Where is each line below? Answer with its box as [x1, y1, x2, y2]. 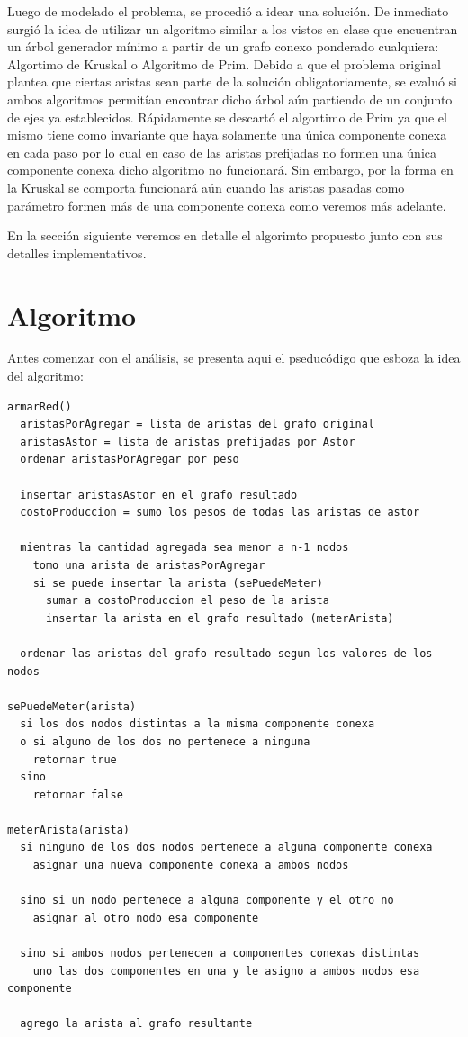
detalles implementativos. [7, 243, 147, 262]
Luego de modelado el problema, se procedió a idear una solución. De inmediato [7, 2, 449, 20]
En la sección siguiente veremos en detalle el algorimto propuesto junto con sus [7, 226, 443, 245]
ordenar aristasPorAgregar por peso [20, 453, 239, 466]
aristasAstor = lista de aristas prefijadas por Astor [20, 435, 355, 448]
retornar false [32, 788, 123, 801]
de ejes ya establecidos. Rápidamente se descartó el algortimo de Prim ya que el [7, 107, 447, 126]
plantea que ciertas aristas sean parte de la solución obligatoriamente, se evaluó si [7, 72, 457, 91]
